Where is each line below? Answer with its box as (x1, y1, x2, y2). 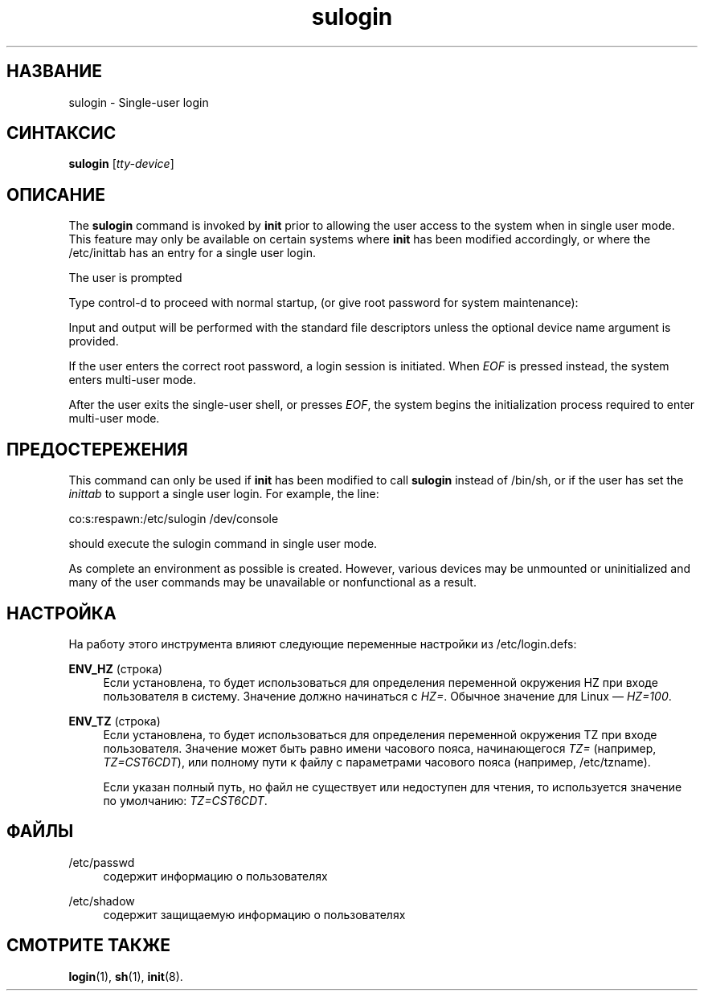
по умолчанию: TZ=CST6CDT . (103, 793, 268, 807)
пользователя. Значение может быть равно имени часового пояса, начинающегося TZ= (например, (103, 741, 657, 755)
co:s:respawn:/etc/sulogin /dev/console (68, 512, 279, 526)
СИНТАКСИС (6, 123, 117, 144)
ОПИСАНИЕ (6, 184, 105, 205)
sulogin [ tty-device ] (68, 157, 174, 171)
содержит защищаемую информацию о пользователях (103, 907, 406, 921)
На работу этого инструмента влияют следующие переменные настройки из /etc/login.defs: (68, 636, 577, 651)
